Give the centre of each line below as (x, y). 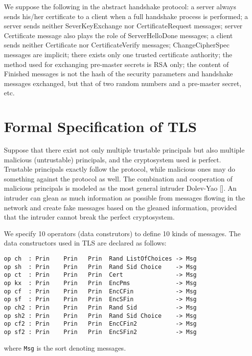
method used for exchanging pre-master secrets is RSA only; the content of (116, 64)
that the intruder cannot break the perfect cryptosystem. (89, 217)
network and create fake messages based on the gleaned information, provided (121, 207)
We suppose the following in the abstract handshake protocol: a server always (120, 6)
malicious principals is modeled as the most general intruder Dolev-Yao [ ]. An (120, 188)
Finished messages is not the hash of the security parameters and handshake (118, 74)
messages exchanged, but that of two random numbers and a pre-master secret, (123, 83)
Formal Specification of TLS (101, 126)
